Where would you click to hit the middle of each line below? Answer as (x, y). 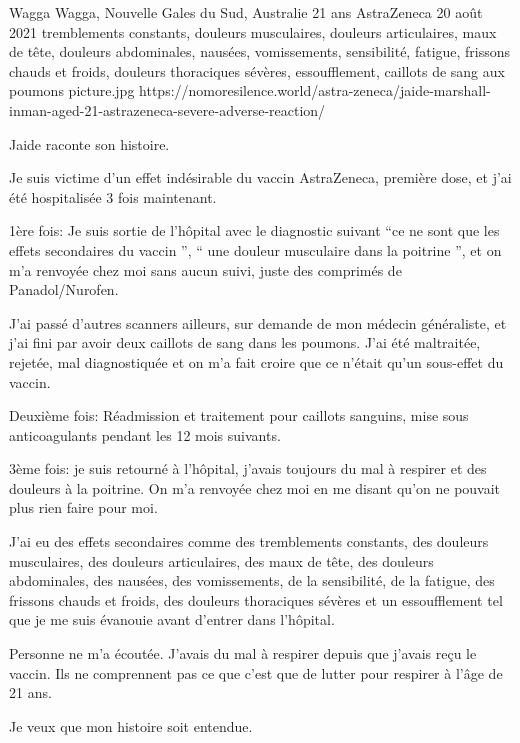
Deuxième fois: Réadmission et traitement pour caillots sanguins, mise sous (239, 415)
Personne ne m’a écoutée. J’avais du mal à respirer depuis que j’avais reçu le (243, 653)
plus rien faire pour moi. (83, 507)
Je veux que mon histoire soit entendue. (131, 725)
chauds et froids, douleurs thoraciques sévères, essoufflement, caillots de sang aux (257, 70)
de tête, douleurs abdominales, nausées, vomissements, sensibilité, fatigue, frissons (260, 51)
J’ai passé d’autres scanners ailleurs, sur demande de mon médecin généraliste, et (258, 322)
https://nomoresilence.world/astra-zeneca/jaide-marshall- (315, 90)
